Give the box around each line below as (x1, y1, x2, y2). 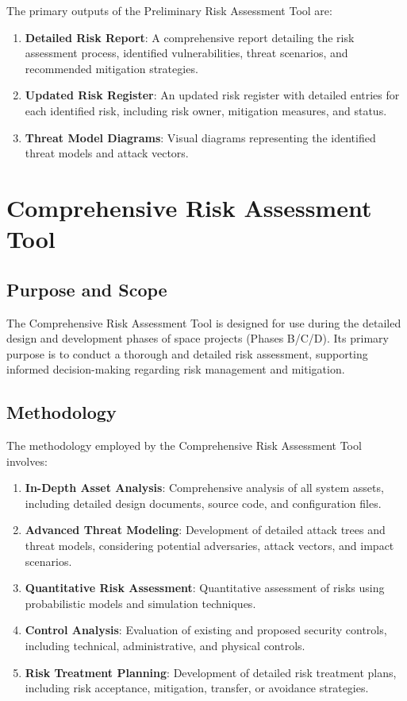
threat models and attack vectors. (25, 145, 189, 161)
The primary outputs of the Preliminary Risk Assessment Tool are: (6, 2, 332, 18)
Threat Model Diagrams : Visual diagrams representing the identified (25, 129, 376, 145)
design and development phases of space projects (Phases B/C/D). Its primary (6, 330, 389, 347)
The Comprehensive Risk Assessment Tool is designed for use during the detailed (6, 314, 401, 331)
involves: (6, 452, 48, 469)
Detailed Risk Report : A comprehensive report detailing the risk (25, 29, 355, 45)
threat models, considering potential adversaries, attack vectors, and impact (25, 537, 394, 554)
